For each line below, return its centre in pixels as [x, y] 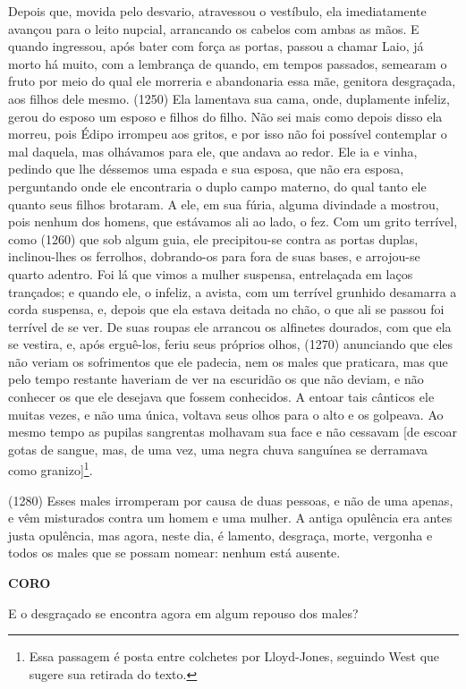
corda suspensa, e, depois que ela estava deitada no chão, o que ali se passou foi [226, 309]
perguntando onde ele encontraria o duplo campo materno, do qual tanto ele [217, 186]
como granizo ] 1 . [51, 469]
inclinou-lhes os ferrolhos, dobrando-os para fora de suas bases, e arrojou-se [214, 256]
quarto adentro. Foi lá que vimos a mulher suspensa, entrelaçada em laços [211, 273]
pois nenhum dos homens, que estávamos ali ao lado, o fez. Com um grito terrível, [233, 221]
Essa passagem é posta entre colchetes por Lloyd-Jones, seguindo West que [234, 656]
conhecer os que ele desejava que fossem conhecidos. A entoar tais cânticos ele [221, 397]
